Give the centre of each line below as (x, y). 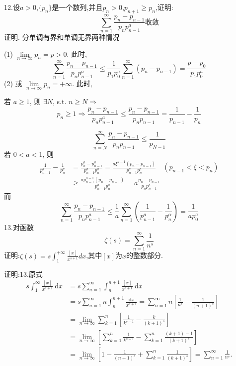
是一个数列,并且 (77, 7)
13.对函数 (19, 227)
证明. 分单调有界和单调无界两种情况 (62, 37)
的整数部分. (144, 255)
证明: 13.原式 (23, 274)
